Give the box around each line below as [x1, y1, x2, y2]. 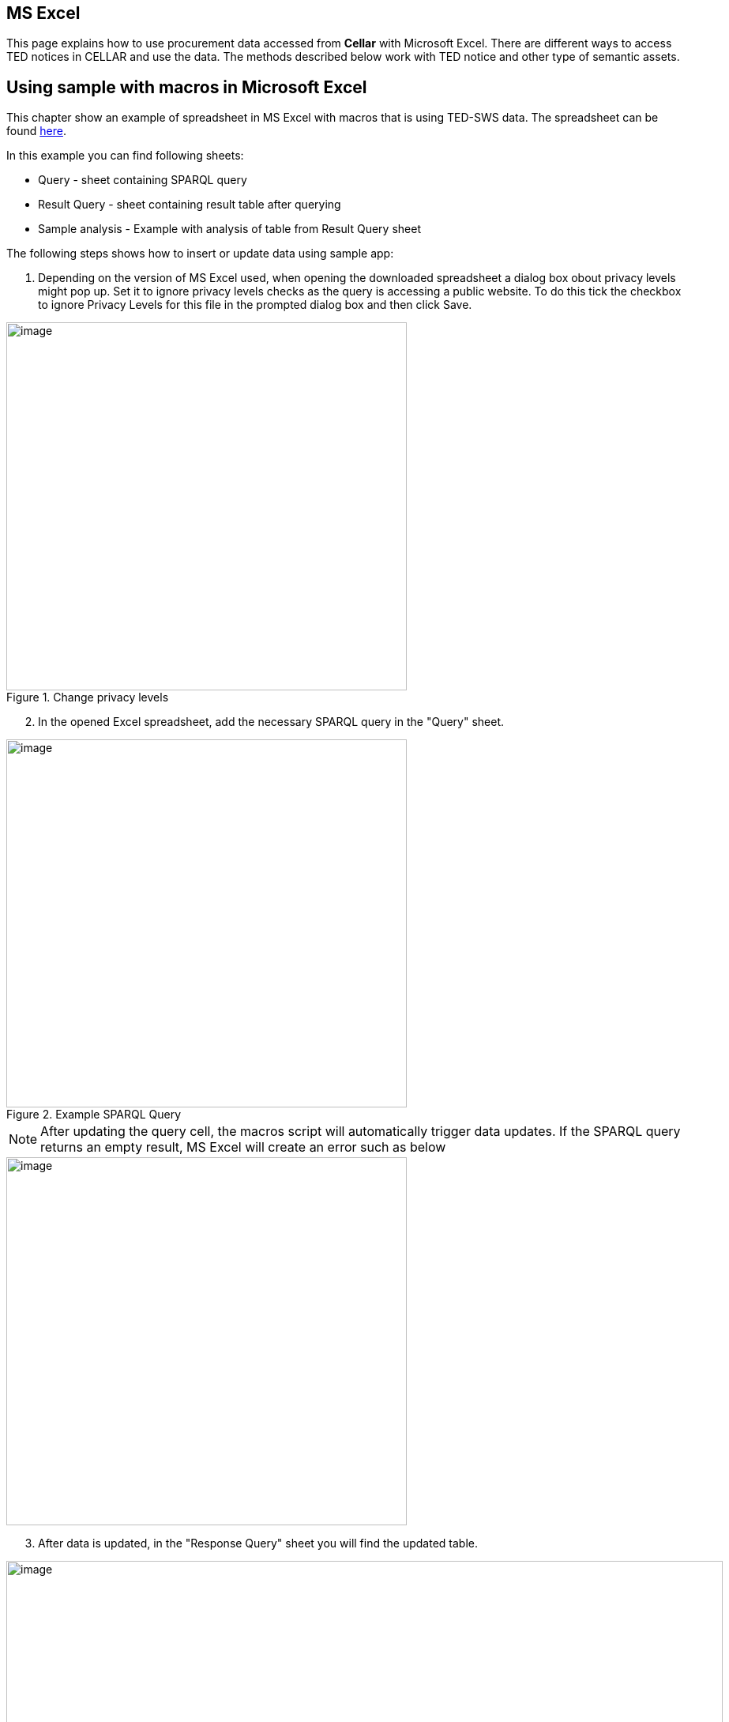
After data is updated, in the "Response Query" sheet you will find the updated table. [38, 1536, 478, 1551]
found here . [6, 124, 66, 138]
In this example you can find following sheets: [6, 149, 244, 163]
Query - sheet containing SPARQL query [38, 173, 247, 187]
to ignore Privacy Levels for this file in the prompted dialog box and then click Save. [38, 298, 472, 312]
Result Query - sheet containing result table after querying [38, 197, 341, 212]
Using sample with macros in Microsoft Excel [6, 77, 367, 97]
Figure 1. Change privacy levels [6, 690, 169, 705]
